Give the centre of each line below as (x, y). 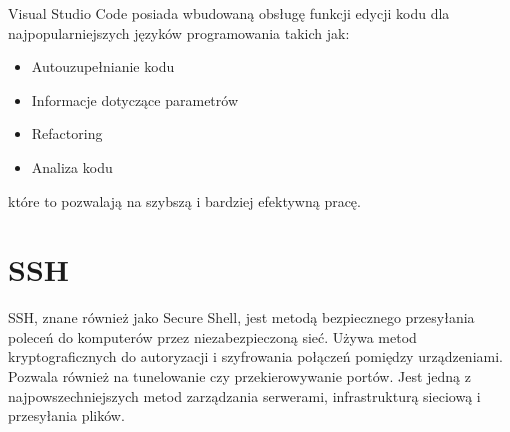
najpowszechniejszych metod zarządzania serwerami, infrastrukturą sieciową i (244, 395)
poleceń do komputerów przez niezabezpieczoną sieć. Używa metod (212, 336)
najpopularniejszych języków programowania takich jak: (179, 32)
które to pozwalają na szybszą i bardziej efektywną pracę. (184, 200)
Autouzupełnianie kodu (103, 66)
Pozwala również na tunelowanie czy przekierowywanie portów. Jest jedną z (239, 376)
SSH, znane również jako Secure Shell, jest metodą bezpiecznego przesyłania (241, 317)
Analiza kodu (72, 166)
